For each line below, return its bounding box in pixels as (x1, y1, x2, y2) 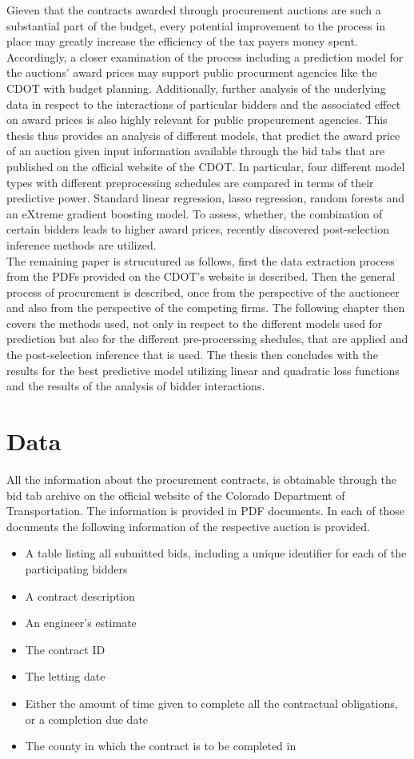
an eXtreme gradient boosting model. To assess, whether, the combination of (6, 205, 383, 222)
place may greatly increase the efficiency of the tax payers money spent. (6, 33, 358, 50)
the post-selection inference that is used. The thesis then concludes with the (6, 346, 378, 363)
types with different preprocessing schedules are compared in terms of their (6, 174, 374, 190)
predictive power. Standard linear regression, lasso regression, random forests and (6, 190, 405, 206)
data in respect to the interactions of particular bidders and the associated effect (6, 95, 401, 112)
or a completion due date (25, 710, 149, 727)
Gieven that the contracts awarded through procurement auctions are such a (6, 2, 381, 18)
